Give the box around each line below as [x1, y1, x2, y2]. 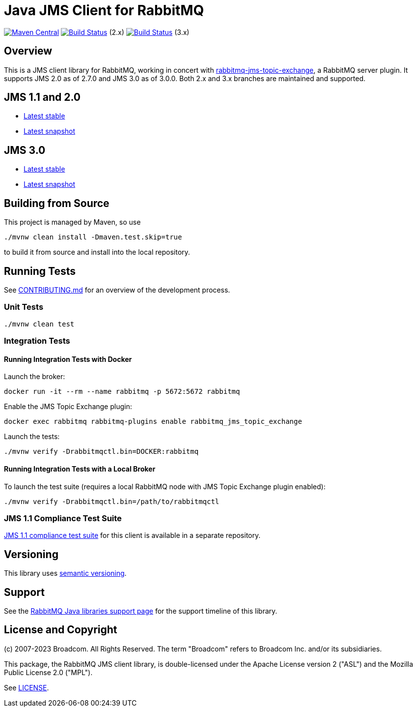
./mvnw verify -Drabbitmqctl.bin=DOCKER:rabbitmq [4, 447, 199, 456]
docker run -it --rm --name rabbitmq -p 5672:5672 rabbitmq [4, 387, 240, 396]
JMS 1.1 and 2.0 [4, 91, 81, 104]
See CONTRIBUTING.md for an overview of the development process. [4, 285, 230, 294]
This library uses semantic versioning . [4, 569, 127, 578]
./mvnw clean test [4, 320, 75, 328]
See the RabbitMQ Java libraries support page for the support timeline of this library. [4, 606, 278, 615]
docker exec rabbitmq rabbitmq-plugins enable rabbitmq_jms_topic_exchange [4, 417, 302, 426]
